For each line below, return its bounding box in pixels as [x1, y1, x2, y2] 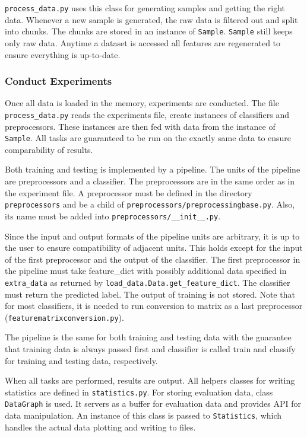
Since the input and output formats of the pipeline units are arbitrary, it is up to [5, 229, 300, 242]
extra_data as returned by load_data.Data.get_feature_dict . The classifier [5, 276, 290, 288]
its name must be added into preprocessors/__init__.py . [5, 209, 221, 222]
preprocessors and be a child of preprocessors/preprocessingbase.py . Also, [5, 198, 295, 210]
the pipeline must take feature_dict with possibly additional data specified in [5, 264, 287, 277]
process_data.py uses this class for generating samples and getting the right [5, 2, 286, 14]
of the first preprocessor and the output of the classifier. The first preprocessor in [5, 253, 300, 265]
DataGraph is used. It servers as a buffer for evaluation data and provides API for [5, 397, 301, 410]
